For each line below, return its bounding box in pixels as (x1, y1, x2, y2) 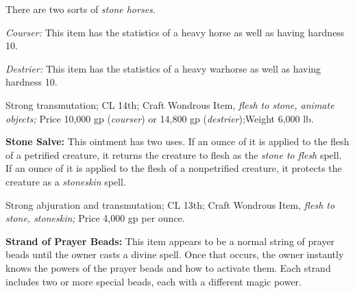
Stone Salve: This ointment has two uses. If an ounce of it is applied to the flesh (5, 134, 350, 149)
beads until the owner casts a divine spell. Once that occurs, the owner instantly (5, 247, 344, 262)
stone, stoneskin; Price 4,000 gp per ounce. (5, 211, 185, 225)
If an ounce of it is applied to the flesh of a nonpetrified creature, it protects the (5, 161, 342, 175)
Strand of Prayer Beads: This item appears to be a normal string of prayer (5, 233, 335, 248)
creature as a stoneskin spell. (5, 174, 126, 188)
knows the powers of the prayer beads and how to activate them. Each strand (5, 260, 331, 275)
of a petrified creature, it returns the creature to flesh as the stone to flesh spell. (5, 147, 342, 162)
